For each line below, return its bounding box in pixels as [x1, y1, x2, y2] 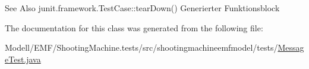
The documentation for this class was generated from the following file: [5, 21, 263, 34]
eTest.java [5, 52, 41, 65]
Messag [278, 41, 304, 54]
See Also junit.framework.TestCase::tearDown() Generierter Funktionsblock [5, 2, 280, 14]
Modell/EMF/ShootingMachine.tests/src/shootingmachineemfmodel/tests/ [5, 41, 278, 54]
